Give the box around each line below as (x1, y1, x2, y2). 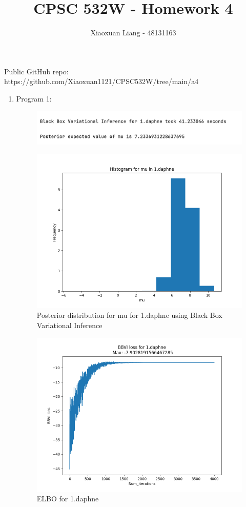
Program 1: (16, 93, 52, 104)
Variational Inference (36, 320, 102, 331)
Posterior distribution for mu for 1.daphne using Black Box (36, 310, 222, 320)
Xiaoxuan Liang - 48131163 (90, 27, 176, 38)
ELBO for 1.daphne (36, 493, 99, 504)
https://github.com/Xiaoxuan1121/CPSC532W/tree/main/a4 (4, 76, 199, 87)
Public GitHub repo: (4, 66, 69, 76)
